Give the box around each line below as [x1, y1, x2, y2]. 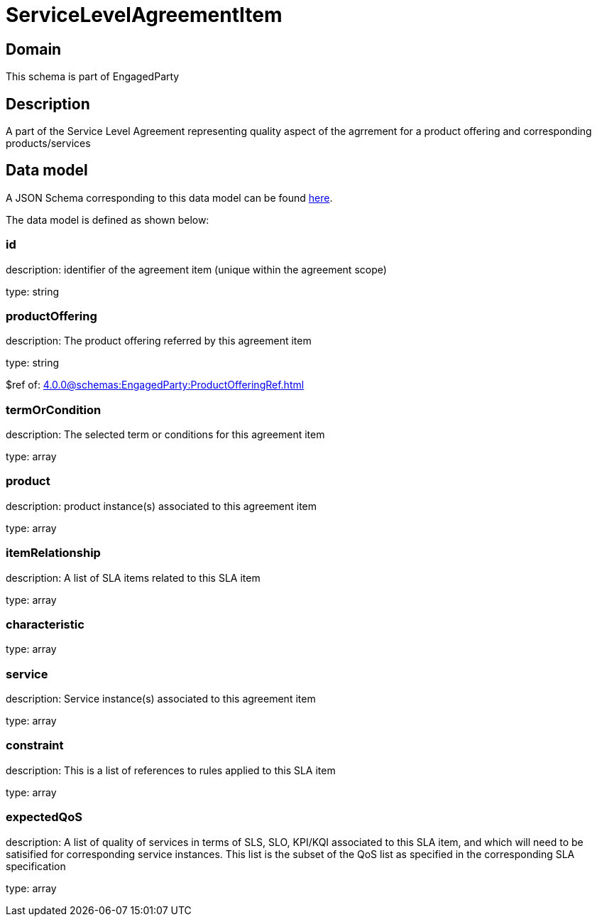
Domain [6, 40, 62, 58]
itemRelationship [6, 546, 101, 560]
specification [6, 859, 66, 872]
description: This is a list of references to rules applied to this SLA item [6, 764, 336, 776]
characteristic [6, 617, 84, 631]
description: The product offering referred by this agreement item [6, 335, 312, 347]
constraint [6, 738, 64, 753]
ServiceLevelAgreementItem [6, 3, 283, 27]
